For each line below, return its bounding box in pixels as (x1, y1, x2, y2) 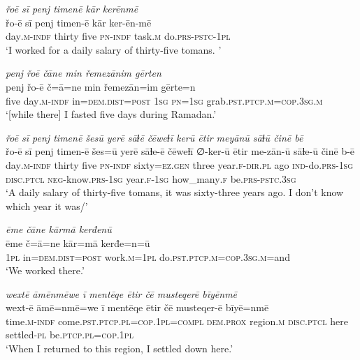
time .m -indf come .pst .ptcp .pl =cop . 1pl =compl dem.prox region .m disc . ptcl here (6, 313, 348, 328)
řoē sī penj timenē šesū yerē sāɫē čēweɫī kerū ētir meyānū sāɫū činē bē (6, 130, 303, 144)
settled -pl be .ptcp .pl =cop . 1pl (6, 327, 134, 342)
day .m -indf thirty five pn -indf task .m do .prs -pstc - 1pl (6, 29, 231, 43)
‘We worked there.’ (6, 263, 85, 278)
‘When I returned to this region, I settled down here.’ (6, 341, 233, 356)
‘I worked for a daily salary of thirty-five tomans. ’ (6, 42, 222, 57)
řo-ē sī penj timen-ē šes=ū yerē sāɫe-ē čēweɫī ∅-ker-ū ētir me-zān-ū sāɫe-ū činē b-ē (6, 144, 355, 158)
